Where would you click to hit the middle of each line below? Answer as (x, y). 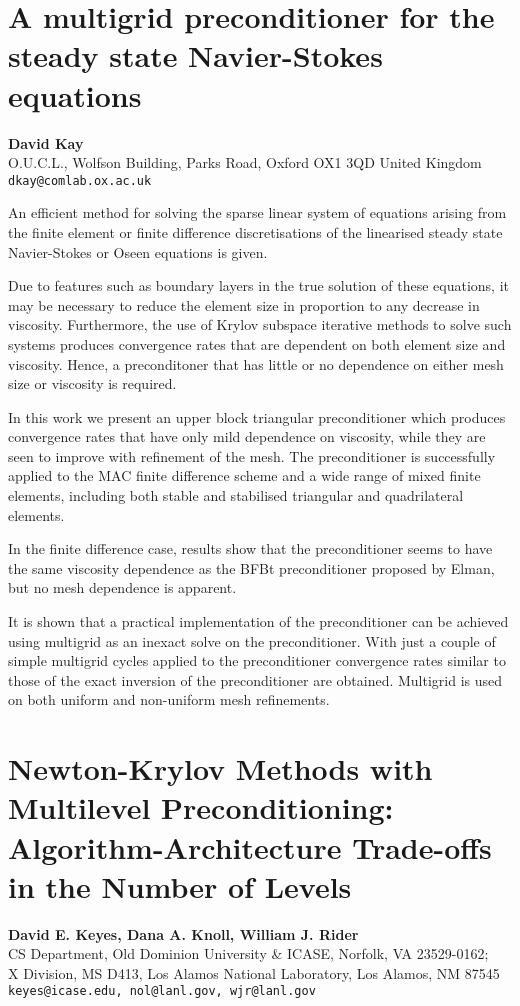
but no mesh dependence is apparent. (122, 587)
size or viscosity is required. (92, 383)
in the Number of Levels (180, 885)
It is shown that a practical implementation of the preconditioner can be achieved (258, 621)
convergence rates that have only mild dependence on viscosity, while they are (247, 436)
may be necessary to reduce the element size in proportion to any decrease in (244, 304)
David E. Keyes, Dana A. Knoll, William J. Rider (183, 933)
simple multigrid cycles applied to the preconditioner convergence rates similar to (257, 660)
